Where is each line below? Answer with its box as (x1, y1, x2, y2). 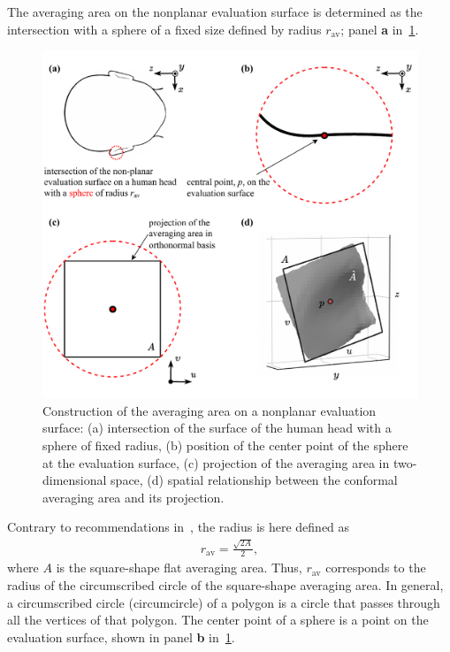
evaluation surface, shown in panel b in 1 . (7, 627, 235, 646)
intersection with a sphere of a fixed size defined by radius (7, 19, 322, 38)
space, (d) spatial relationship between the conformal (111, 471, 398, 489)
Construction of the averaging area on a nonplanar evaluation (42, 401, 377, 419)
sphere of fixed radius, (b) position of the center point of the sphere (42, 435, 408, 454)
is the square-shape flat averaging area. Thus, (56, 558, 302, 577)
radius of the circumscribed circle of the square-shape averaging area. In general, (7, 576, 444, 594)
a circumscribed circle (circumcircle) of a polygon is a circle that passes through (7, 593, 440, 611)
